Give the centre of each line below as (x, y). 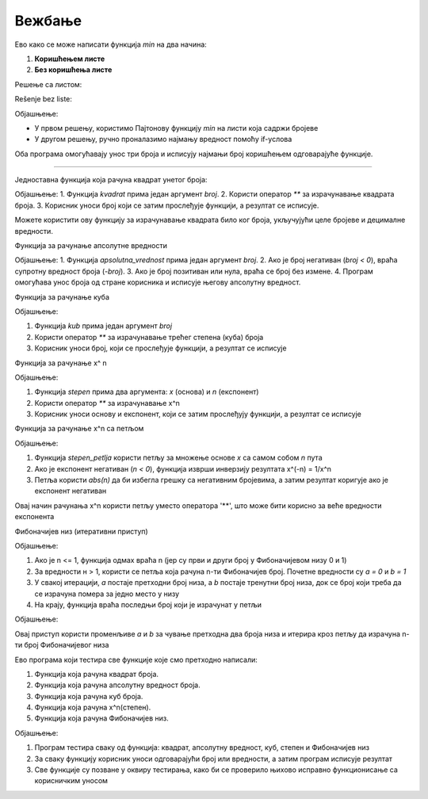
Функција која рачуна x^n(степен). (93, 707)
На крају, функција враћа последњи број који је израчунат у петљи (148, 604)
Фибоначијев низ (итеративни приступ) (81, 531)
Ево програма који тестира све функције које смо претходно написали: (136, 659)
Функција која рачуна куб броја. (89, 696)
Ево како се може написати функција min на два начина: (111, 44)
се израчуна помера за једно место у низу (107, 594)
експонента (34, 517)
